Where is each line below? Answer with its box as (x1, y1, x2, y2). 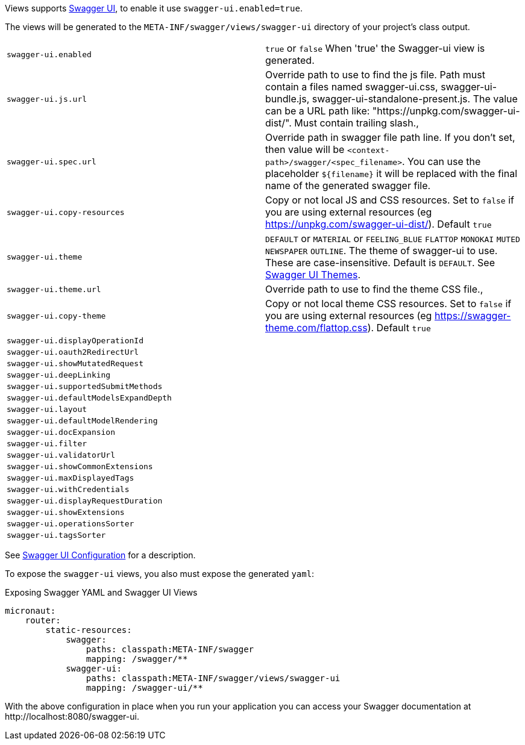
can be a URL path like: (265, 105, 370, 117)
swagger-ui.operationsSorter (7, 519, 134, 528)
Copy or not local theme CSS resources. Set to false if (265, 298, 512, 310)
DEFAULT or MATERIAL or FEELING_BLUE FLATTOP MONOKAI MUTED (265, 232, 520, 245)
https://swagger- (434, 310, 511, 322)
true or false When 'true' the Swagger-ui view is (265, 42, 485, 54)
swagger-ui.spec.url (7, 157, 96, 166)
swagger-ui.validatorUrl (7, 450, 116, 460)
